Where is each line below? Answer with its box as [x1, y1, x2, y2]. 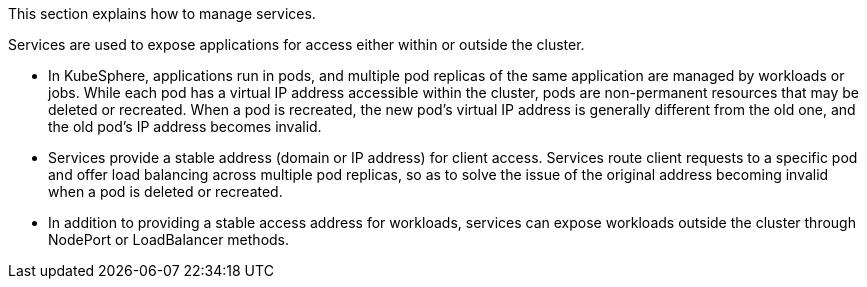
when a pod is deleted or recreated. [48, 183, 283, 200]
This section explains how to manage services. [8, 5, 316, 22]
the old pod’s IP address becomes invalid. [48, 118, 322, 135]
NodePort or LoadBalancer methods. [48, 231, 290, 248]
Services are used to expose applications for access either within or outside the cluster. [8, 36, 585, 53]
